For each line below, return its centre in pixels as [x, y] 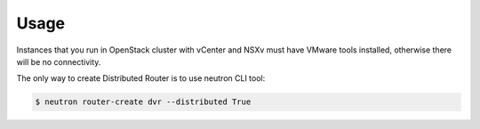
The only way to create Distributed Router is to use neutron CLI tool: [141, 78]
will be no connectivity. [59, 61]
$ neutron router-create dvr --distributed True [143, 102]
